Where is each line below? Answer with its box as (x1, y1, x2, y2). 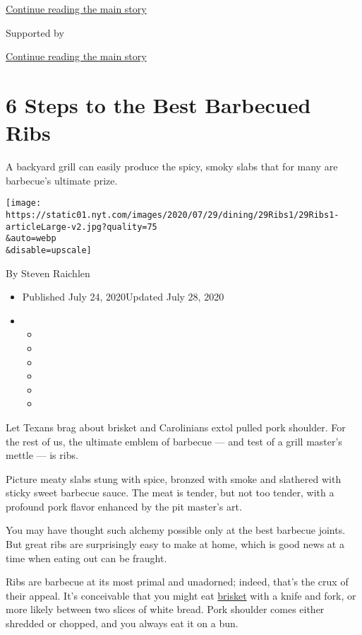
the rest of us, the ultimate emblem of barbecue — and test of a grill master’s (6, 433, 342, 448)
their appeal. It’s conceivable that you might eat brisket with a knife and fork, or (6, 588, 356, 602)
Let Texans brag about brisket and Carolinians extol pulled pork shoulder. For (6, 419, 346, 434)
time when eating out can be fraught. (6, 550, 167, 565)
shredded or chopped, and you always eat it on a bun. (6, 616, 239, 631)
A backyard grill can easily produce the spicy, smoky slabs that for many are (6, 159, 338, 174)
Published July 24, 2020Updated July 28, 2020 (22, 289, 224, 304)
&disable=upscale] (6, 245, 92, 255)
